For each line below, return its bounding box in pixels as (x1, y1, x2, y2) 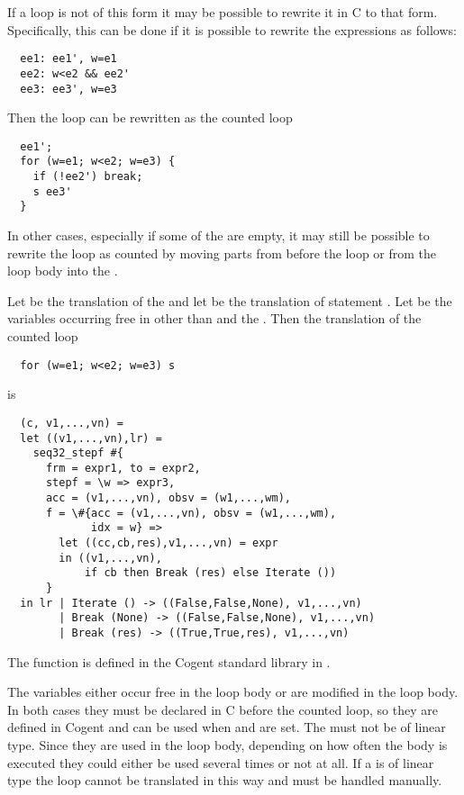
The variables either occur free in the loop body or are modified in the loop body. (7, 682, 459, 701)
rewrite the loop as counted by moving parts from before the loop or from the (7, 243, 437, 262)
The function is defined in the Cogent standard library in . (7, 652, 331, 671)
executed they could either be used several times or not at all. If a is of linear (7, 753, 434, 772)
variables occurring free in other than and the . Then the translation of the (7, 309, 422, 328)
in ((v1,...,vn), (59, 551, 162, 565)
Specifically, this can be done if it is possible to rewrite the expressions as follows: (7, 20, 457, 39)
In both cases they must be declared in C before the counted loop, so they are (7, 700, 438, 718)
